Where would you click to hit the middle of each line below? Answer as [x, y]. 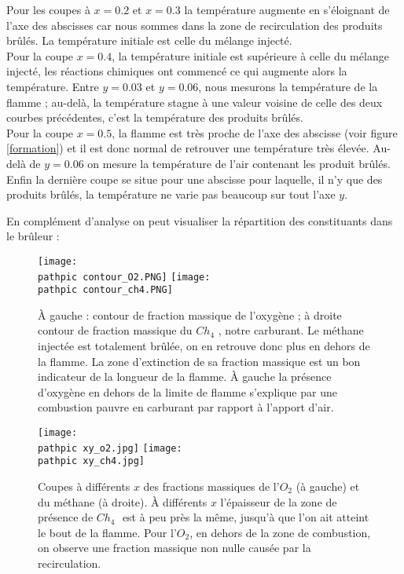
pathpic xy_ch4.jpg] [92, 461]
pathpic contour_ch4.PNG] [105, 290]
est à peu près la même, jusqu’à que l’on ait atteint [246, 517]
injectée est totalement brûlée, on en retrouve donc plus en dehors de [204, 346]
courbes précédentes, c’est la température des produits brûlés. [155, 117]
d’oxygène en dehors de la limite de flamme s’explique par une [187, 391]
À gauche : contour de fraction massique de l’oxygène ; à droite [190, 314]
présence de [66, 517]
